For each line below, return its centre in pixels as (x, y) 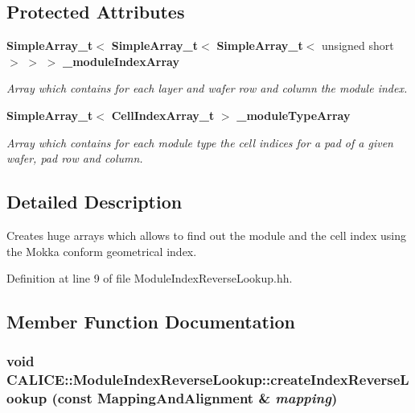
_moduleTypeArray (294, 115)
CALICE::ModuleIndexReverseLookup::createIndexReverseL (208, 380)
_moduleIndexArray (121, 61)
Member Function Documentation (151, 322)
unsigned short (358, 45)
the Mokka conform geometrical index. (102, 251)
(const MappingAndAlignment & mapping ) (195, 398)
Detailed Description (95, 202)
